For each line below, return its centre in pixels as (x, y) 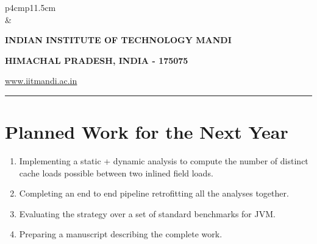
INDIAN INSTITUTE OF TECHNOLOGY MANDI (118, 40)
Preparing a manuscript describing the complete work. (121, 234)
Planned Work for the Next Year (147, 132)
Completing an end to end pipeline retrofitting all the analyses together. (154, 193)
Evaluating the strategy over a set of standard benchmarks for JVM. (147, 213)
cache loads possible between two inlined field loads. (116, 173)
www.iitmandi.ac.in (41, 81)
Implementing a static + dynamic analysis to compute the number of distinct (164, 161)
